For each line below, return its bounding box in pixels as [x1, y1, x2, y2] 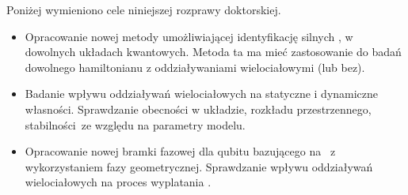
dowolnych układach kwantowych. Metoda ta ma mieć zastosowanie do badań [25, 43, 402, 60]
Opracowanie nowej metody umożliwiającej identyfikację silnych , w [25, 28, 353, 44]
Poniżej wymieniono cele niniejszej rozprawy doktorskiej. [6, 2, 281, 17]
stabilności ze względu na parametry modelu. [25, 116, 246, 133]
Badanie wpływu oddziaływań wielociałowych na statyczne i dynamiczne [25, 85, 379, 102]
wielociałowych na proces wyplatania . [25, 174, 212, 190]
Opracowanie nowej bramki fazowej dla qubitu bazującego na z [25, 143, 336, 159]
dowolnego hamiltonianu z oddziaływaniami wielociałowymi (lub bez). [25, 58, 365, 75]
